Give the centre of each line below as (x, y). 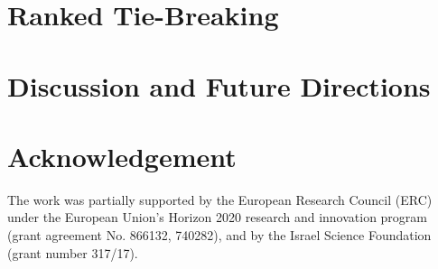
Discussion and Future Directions (219, 85)
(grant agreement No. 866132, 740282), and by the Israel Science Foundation (219, 235)
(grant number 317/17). (73, 252)
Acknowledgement (122, 156)
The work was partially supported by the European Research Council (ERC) (220, 199)
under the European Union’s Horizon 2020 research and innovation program (218, 217)
